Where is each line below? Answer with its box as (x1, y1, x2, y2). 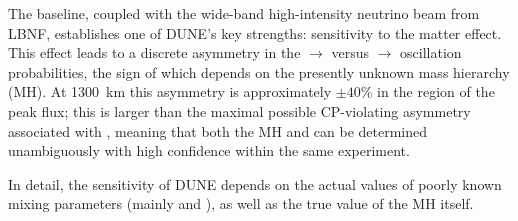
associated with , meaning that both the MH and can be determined (8, 120, 428, 141)
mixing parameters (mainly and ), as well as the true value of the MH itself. (8, 193, 474, 214)
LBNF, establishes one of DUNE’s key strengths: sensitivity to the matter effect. (8, 22, 502, 43)
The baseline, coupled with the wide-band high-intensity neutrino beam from (8, 3, 480, 23)
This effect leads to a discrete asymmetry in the (8, 42, 301, 63)
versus (331, 42, 369, 63)
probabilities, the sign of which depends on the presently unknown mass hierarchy (8, 61, 510, 82)
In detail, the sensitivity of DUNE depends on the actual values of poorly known (8, 173, 502, 194)
